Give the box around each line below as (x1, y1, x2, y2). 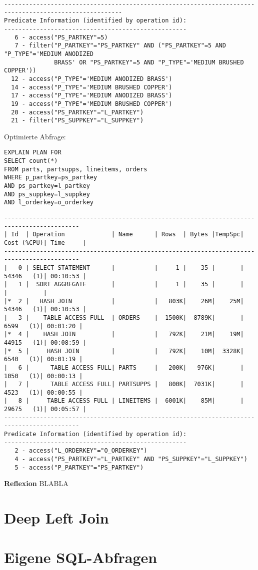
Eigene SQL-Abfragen (4, 547, 157, 567)
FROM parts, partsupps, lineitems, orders (4, 165, 147, 173)
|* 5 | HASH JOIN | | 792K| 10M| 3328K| (4, 347, 244, 355)
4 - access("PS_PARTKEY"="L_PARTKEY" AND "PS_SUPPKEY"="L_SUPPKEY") (14, 456, 247, 463)
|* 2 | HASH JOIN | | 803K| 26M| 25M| (4, 297, 244, 305)
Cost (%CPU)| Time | (4, 239, 86, 246)
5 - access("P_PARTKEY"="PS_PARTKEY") (14, 464, 144, 471)
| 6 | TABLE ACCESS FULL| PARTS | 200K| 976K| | (4, 364, 244, 371)
